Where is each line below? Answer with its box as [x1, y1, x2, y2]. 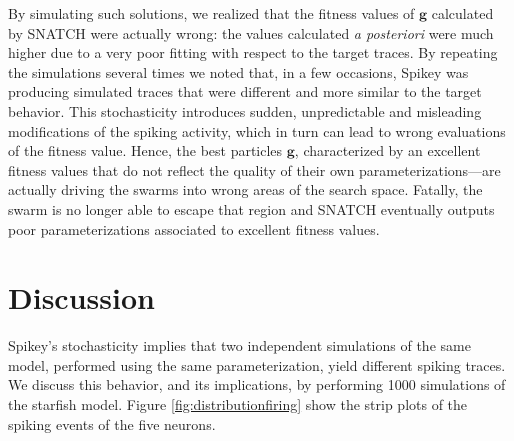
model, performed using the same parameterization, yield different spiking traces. [8, 354, 506, 375]
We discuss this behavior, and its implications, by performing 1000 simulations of [8, 374, 506, 395]
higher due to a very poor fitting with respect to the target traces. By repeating [8, 42, 498, 63]
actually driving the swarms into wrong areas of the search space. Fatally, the [8, 179, 483, 200]
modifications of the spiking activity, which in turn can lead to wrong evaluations [8, 120, 506, 141]
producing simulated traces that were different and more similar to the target [8, 81, 482, 102]
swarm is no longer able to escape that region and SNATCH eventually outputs [8, 198, 495, 219]
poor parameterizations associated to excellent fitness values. [8, 218, 380, 239]
